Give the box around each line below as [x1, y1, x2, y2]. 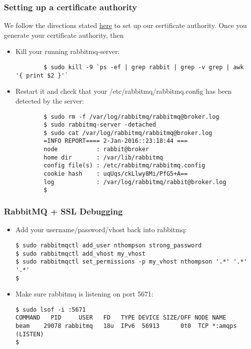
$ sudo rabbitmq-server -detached [44, 121, 156, 129]
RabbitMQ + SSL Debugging [4, 205, 123, 217]
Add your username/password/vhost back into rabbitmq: [15, 224, 187, 235]
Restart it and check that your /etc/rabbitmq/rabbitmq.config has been [15, 86, 232, 96]
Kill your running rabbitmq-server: [15, 46, 120, 56]
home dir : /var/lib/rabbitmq [44, 154, 163, 161]
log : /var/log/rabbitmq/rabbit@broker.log [44, 178, 226, 186]
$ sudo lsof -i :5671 [15, 306, 86, 313]
